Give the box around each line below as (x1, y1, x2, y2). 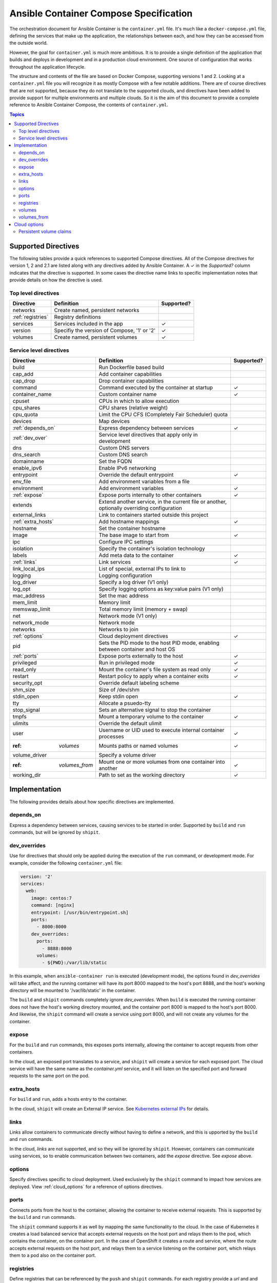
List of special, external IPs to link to (98, 565, 186, 572)
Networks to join (98, 626, 138, 633)
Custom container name (98, 391, 157, 398)
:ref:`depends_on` (12, 424, 56, 432)
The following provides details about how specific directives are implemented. (9, 799, 174, 805)
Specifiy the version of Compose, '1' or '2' (54, 327, 156, 334)
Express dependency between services (98, 424, 194, 432)
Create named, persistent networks (54, 307, 140, 314)
